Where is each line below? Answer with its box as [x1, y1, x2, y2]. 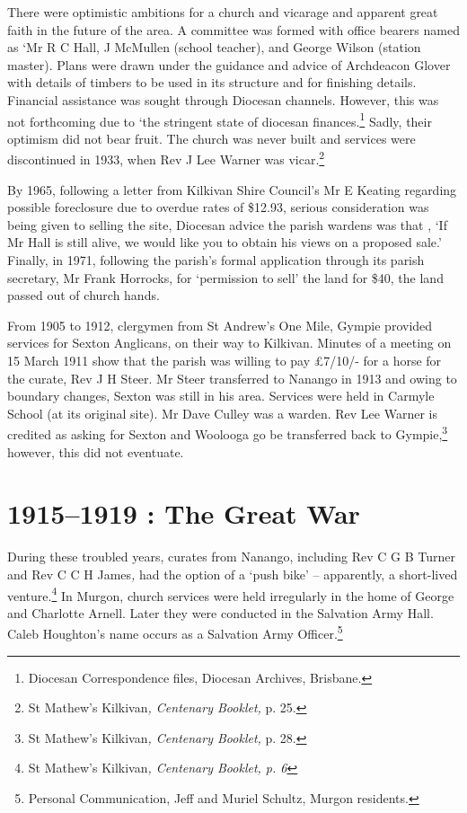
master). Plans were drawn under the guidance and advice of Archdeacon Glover [7, 55, 451, 74]
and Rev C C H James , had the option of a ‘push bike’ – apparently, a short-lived [7, 564, 458, 583]
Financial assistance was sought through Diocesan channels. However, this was [7, 90, 439, 109]
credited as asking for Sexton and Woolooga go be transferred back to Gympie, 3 [7, 422, 448, 444]
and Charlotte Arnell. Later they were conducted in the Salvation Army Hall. [7, 603, 434, 622]
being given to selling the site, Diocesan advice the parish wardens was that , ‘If [7, 215, 447, 234]
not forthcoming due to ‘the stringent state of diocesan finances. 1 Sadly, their [7, 109, 432, 130]
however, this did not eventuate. [7, 442, 184, 461]
